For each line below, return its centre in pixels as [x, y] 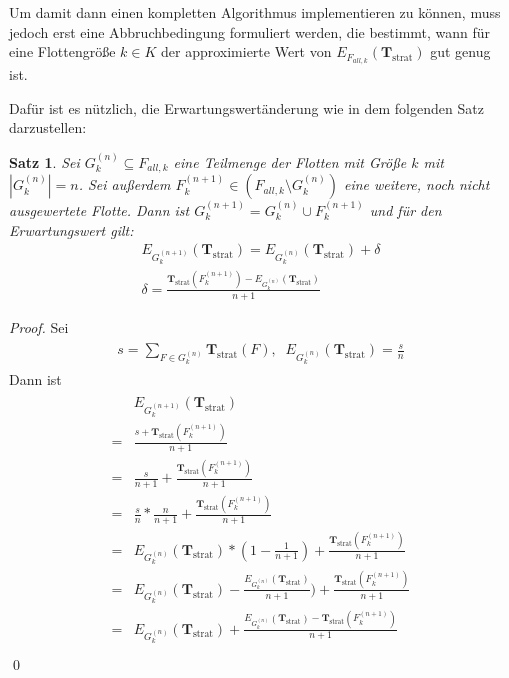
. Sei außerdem [124, 184]
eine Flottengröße [62, 51]
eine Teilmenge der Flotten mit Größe [290, 161]
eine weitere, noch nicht [416, 184]
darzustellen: [48, 127]
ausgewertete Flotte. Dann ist [99, 209]
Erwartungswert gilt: [71, 229]
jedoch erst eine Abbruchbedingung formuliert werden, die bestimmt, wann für [250, 31]
